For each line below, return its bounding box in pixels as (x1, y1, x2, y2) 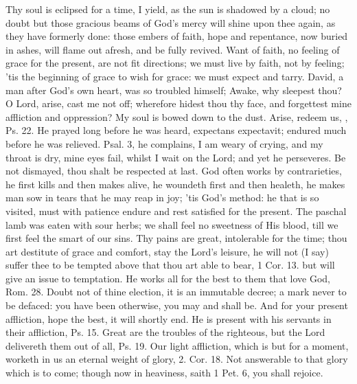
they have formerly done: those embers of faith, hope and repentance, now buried (5, 29, 348, 43)
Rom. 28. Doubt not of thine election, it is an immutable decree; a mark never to (5, 284, 347, 299)
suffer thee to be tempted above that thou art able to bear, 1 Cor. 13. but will (5, 258, 335, 272)
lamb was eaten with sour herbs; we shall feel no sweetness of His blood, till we (5, 217, 338, 231)
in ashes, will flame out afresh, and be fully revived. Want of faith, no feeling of (5, 42, 340, 56)
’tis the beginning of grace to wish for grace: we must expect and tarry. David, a (5, 69, 344, 83)
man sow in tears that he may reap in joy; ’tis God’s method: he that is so (5, 190, 319, 205)
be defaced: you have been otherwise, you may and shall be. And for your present (5, 298, 348, 313)
